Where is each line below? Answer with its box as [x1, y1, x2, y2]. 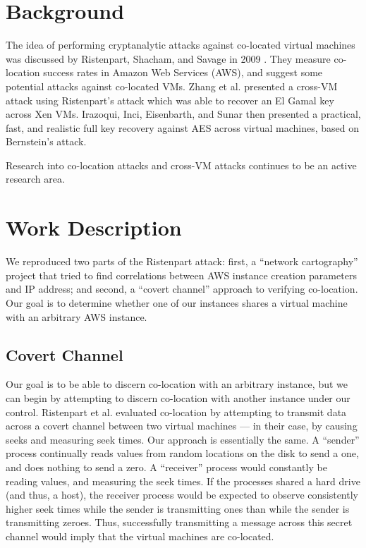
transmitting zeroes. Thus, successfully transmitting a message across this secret [6, 515, 353, 530]
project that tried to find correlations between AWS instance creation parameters [6, 267, 357, 282]
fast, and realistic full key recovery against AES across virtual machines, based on [6, 120, 360, 135]
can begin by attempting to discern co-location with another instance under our [6, 390, 350, 405]
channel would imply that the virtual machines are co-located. [6, 528, 274, 543]
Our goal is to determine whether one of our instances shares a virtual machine [6, 295, 348, 310]
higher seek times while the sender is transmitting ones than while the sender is [6, 501, 350, 516]
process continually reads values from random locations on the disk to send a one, [6, 446, 359, 461]
